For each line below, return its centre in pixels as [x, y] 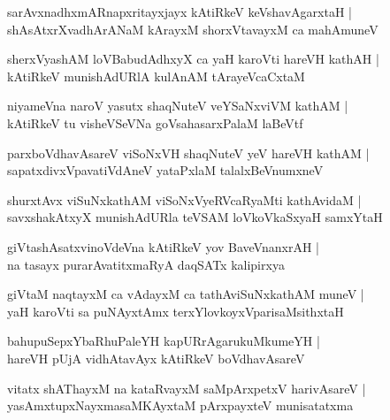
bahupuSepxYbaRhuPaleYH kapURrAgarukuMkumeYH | [164, 341]
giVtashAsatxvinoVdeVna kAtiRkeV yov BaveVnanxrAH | [163, 246]
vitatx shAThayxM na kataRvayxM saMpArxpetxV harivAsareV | [187, 388]
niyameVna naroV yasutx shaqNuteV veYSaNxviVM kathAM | [178, 106]
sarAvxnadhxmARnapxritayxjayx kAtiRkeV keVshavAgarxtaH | [180, 11]
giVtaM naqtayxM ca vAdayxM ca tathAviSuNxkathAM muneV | [186, 294]
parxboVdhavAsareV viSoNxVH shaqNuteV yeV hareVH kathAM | [188, 153]
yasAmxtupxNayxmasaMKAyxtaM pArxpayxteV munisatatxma [180, 405]
